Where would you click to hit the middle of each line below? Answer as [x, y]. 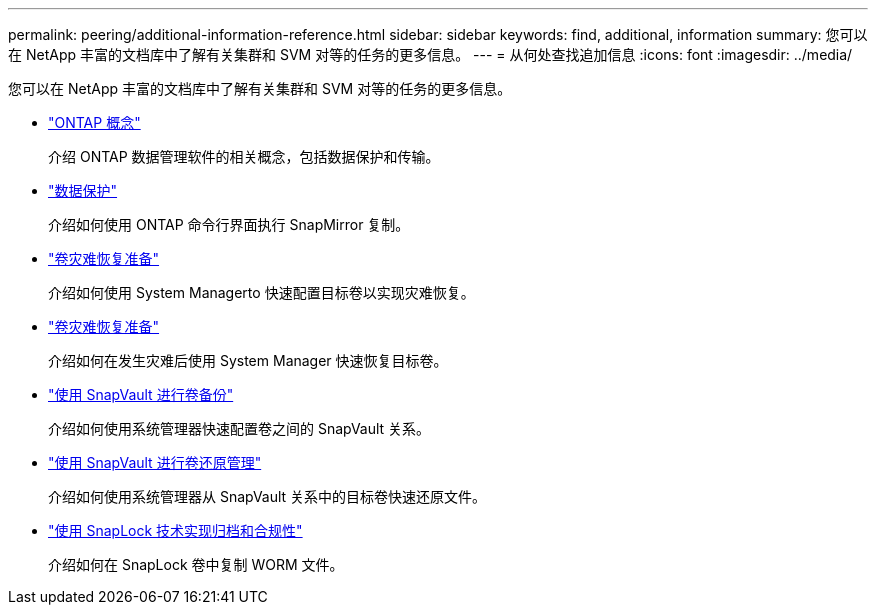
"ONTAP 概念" [94, 122]
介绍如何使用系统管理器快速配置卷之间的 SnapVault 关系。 [239, 428]
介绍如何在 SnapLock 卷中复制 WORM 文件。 [196, 564]
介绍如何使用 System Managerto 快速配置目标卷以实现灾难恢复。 [261, 292]
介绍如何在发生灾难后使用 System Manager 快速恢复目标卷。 [248, 360]
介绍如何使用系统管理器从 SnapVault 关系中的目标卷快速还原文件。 [267, 496]
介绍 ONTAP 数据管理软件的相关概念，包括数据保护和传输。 [244, 156]
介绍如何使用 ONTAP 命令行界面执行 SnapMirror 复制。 [229, 224]
